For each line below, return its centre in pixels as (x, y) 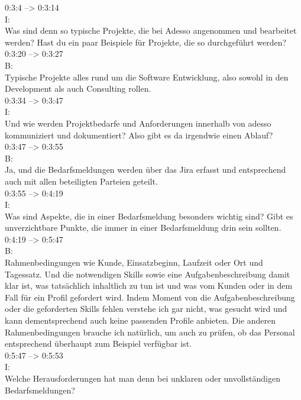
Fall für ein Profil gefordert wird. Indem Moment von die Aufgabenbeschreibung (150, 297)
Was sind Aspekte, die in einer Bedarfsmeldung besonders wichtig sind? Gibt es (149, 216)
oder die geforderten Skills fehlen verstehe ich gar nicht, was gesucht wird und (146, 309)
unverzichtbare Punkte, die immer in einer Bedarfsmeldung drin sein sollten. (143, 228)
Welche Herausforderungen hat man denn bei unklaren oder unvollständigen (143, 378)
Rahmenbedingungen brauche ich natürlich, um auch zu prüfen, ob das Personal (150, 332)
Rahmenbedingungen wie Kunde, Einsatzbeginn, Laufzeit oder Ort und (134, 262)
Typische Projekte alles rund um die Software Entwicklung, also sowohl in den (147, 77)
